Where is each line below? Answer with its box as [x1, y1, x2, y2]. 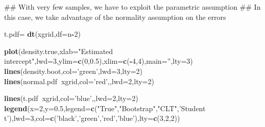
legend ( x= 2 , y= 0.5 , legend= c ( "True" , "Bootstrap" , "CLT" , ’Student [4, 103, 206, 113]
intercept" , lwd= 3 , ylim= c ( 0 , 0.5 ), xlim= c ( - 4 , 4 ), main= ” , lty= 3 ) [4, 56, 193, 66]
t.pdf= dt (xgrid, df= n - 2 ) [4, 29, 81, 39]
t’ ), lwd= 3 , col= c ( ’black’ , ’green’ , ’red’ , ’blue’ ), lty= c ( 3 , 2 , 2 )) [4, 113, 180, 123]
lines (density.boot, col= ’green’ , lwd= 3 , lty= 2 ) [4, 65, 143, 76]
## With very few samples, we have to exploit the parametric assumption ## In [4, 2, 261, 12]
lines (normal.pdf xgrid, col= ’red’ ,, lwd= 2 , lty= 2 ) [4, 75, 154, 86]
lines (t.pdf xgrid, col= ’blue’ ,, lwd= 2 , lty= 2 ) [4, 93, 138, 104]
